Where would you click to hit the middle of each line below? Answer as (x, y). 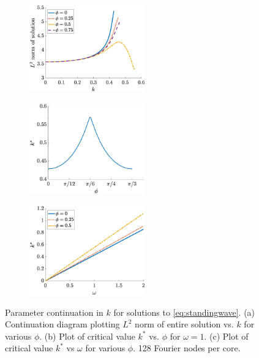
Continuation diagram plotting (62, 324)
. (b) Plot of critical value (87, 336)
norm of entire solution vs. (184, 324)
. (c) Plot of (226, 336)
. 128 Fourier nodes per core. (187, 348)
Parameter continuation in (54, 312)
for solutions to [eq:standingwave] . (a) (184, 312)
